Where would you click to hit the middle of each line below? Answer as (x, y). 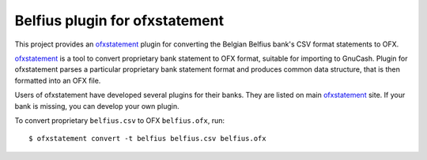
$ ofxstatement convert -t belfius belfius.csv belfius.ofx (147, 139)
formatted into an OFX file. (58, 80)
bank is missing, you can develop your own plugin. (97, 106)
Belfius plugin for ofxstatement (119, 20)
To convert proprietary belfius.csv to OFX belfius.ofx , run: (120, 120)
